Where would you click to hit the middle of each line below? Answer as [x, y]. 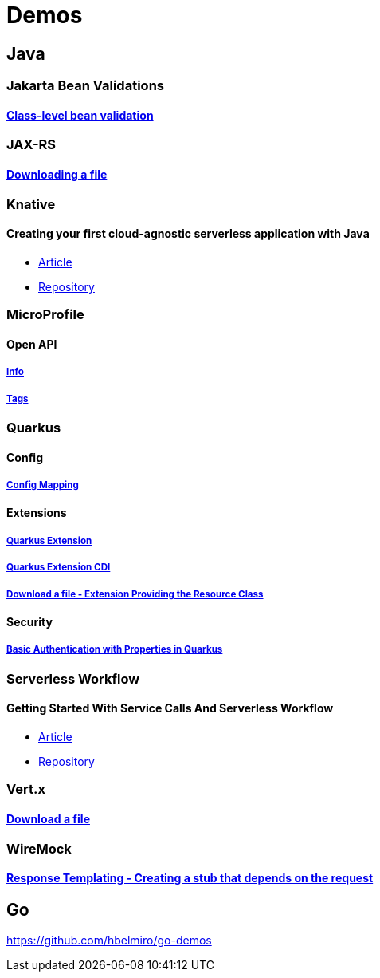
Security [29, 621]
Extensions [37, 513]
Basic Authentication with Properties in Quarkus [115, 650]
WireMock [39, 848]
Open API [32, 344]
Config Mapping [43, 485]
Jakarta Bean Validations [85, 86]
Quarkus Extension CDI [59, 568]
